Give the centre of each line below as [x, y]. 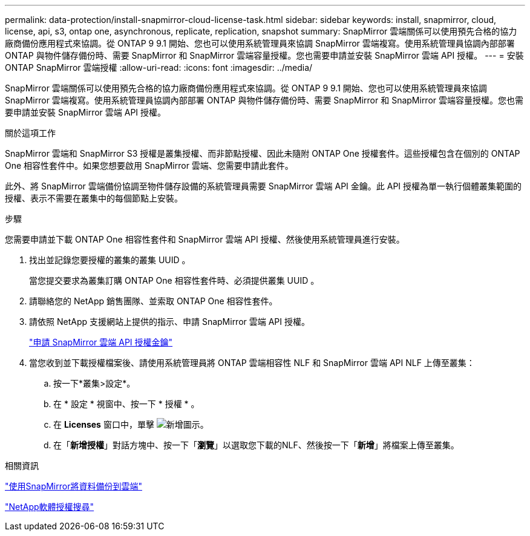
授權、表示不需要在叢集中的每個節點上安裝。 [94, 198]
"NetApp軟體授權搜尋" [50, 507]
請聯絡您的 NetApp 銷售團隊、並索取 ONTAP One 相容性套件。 [153, 301]
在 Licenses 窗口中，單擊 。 [131, 424]
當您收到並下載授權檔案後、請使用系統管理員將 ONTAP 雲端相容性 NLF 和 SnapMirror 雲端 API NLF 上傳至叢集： [252, 363]
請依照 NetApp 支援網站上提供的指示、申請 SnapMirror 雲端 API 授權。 [169, 322]
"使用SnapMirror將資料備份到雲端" [74, 486]
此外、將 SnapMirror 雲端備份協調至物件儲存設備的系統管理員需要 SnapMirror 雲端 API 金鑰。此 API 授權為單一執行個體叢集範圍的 [263, 186]
